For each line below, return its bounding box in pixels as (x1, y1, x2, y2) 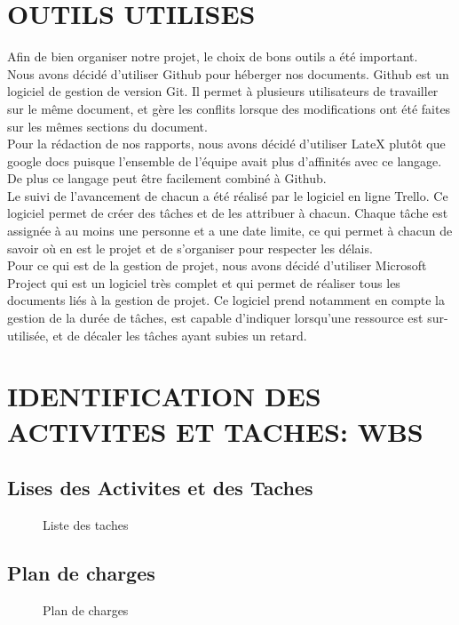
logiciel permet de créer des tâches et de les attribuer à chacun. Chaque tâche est (7, 204, 448, 222)
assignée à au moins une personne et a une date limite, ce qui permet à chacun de (7, 221, 453, 240)
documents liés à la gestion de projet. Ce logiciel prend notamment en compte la (7, 291, 445, 309)
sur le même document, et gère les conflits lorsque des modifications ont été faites (7, 99, 451, 117)
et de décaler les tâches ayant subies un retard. (52, 325, 307, 344)
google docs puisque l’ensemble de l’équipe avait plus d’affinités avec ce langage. (7, 151, 442, 170)
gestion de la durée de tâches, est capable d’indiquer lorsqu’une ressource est (7, 308, 423, 327)
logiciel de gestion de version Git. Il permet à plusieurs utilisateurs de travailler (7, 82, 439, 100)
